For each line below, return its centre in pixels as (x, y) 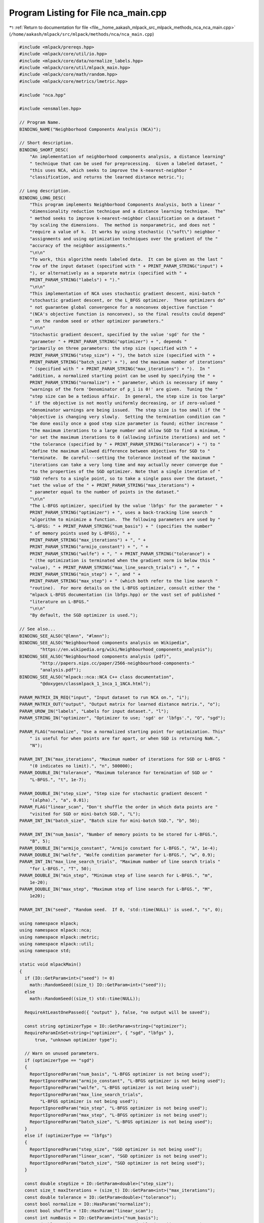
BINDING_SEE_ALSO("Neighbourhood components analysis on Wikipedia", (104, 643)
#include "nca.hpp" (43, 95)
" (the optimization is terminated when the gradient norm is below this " (122, 561)
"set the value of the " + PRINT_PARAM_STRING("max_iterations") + (112, 485)
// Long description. (45, 191)
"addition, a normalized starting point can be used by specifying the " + (122, 376)
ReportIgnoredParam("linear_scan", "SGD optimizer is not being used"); (119, 1156)
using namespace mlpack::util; (57, 944)
